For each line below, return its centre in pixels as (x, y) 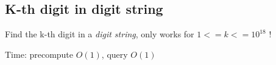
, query (115, 54)
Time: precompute (39, 54)
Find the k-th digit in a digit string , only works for (100, 34)
